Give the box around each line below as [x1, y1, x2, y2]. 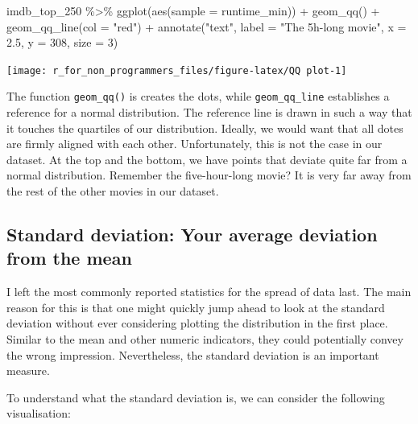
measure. [6, 362, 50, 379]
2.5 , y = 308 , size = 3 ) [6, 34, 118, 51]
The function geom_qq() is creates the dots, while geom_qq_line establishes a [6, 88, 390, 105]
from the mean [6, 245, 132, 270]
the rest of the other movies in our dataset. [6, 183, 219, 200]
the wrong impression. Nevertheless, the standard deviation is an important [6, 346, 379, 363]
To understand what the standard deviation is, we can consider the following [6, 389, 385, 405]
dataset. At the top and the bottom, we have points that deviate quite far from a [6, 150, 408, 167]
